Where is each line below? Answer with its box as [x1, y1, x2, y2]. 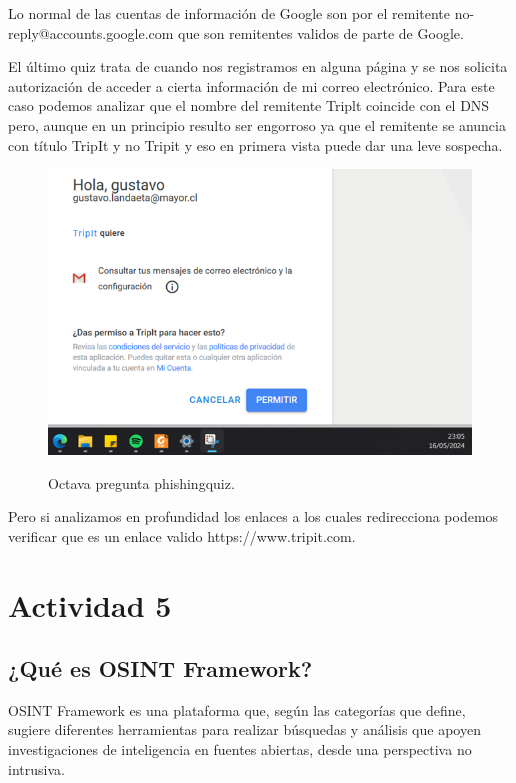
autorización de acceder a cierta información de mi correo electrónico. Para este [8, 75, 495, 96]
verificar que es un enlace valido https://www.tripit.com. [8, 525, 356, 546]
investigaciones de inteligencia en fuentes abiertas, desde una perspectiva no [8, 739, 472, 760]
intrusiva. [8, 758, 65, 779]
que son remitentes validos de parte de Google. [178, 22, 464, 43]
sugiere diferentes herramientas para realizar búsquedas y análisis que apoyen [8, 719, 481, 740]
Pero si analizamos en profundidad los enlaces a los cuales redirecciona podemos [8, 506, 499, 527]
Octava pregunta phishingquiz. [48, 472, 235, 493]
